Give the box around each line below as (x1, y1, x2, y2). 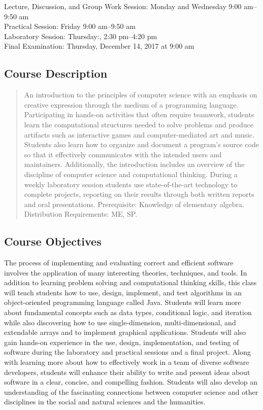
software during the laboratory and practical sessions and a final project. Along (4, 347, 251, 357)
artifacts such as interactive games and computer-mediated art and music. (24, 129, 254, 140)
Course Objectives (4, 233, 102, 249)
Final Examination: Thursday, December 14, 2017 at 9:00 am (4, 41, 194, 51)
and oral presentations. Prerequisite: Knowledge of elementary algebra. (24, 198, 244, 209)
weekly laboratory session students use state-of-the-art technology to (24, 179, 238, 189)
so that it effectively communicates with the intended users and (24, 149, 222, 159)
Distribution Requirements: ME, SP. (24, 209, 138, 219)
